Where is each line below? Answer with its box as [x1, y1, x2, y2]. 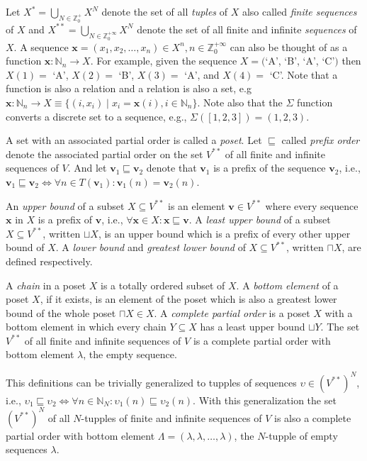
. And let [67, 160, 107, 175]
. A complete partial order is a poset [154, 305, 310, 320]
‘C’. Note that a [269, 67, 338, 82]
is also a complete [273, 410, 351, 425]
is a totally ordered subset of [101, 277, 225, 292]
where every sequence [265, 198, 358, 213]
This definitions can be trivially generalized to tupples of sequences [6, 374, 297, 389]
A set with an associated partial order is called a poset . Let [6, 133, 262, 148]
